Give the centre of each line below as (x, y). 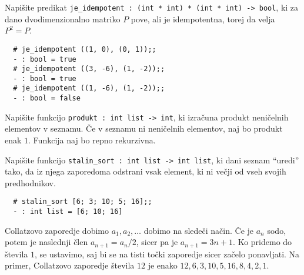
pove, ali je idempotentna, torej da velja (203, 19)
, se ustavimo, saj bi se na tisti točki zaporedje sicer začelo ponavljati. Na (167, 254)
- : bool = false (47, 98)
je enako (163, 265)
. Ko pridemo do (263, 242)
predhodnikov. (30, 182)
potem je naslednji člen (46, 242)
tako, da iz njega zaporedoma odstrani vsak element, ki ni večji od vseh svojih (146, 171)
